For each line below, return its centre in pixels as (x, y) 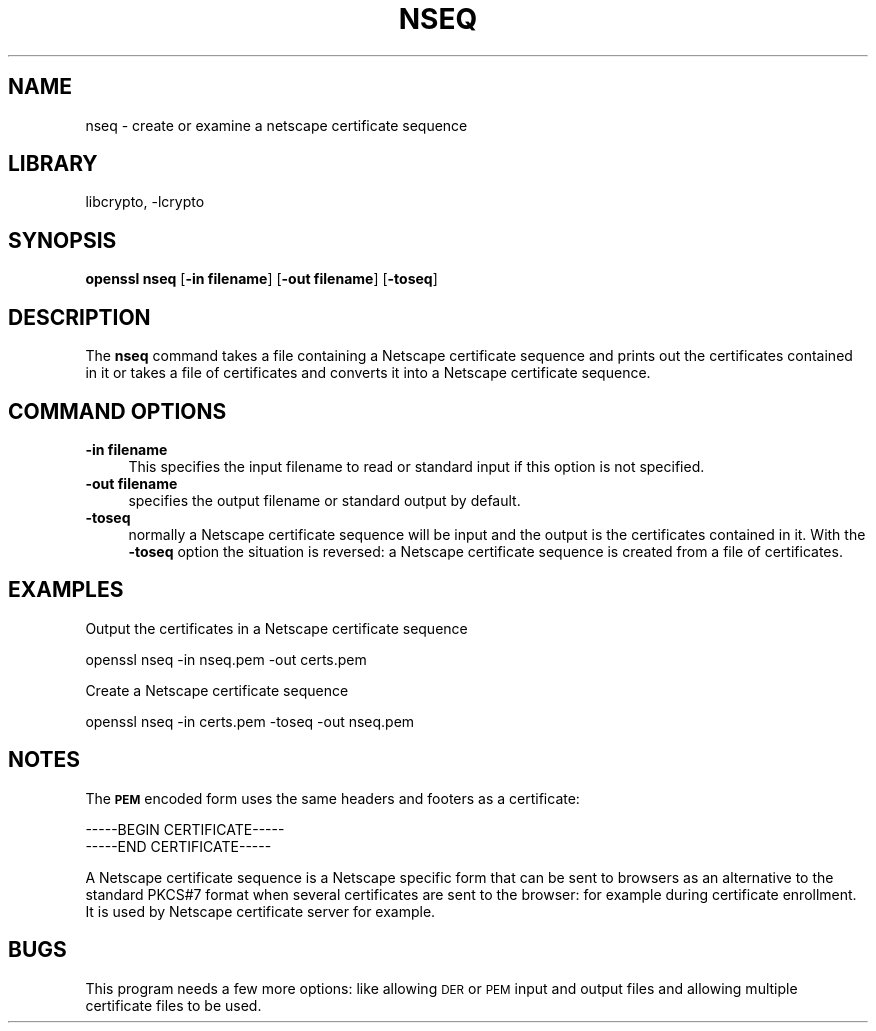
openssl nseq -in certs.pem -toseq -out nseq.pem (250, 721)
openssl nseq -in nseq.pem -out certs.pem (226, 659)
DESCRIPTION (79, 317)
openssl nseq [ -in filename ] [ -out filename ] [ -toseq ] (261, 279)
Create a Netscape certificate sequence (217, 690)
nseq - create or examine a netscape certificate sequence (276, 125)
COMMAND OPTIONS (117, 411)
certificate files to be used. (173, 1005)
